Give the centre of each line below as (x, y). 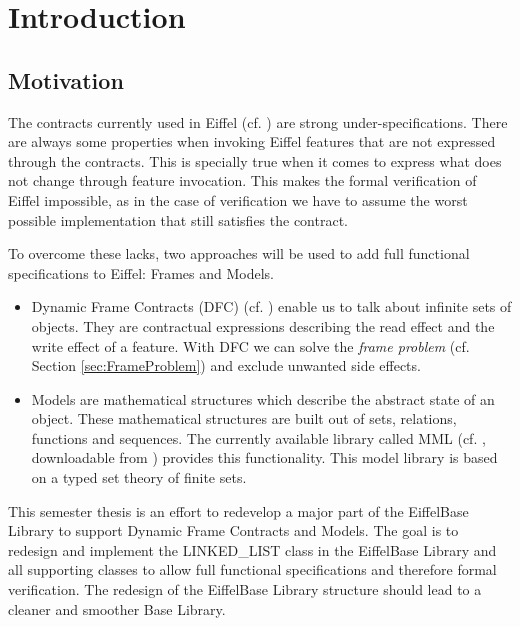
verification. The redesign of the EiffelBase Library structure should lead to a (245, 589)
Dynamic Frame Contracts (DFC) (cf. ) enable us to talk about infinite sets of (271, 306)
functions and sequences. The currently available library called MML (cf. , (258, 437)
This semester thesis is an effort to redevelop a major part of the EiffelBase (238, 510)
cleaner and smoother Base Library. (117, 608)
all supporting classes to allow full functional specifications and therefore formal (252, 569)
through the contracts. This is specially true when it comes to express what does (255, 160)
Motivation (66, 79)
